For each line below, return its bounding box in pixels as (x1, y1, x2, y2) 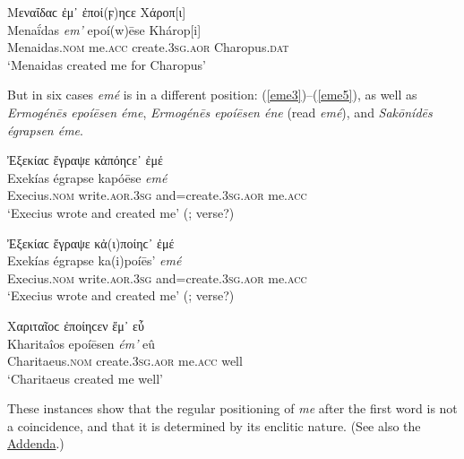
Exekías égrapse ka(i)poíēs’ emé (7, 251, 182, 270)
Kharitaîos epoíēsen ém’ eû (7, 333, 156, 352)
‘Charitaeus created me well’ (7, 368, 163, 387)
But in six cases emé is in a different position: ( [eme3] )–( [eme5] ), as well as (7, 85, 417, 104)
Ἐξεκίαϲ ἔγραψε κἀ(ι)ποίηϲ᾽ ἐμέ (7, 233, 175, 252)
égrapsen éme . (7, 120, 83, 139)
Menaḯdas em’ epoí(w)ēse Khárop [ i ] (7, 20, 202, 39)
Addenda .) (7, 434, 64, 453)
